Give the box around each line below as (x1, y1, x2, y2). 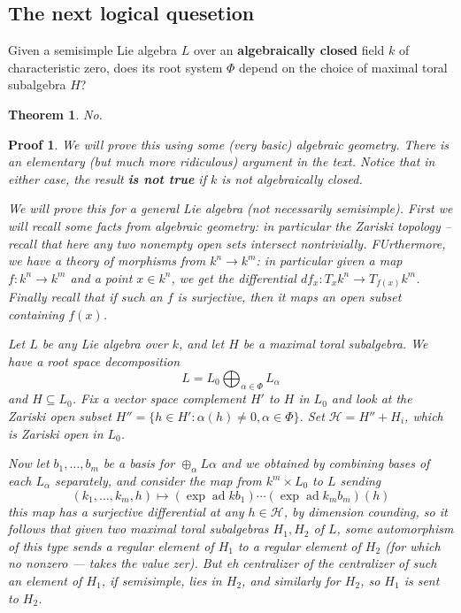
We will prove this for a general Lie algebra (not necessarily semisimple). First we (8, 199, 453, 218)
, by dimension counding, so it (283, 502, 448, 520)
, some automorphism (336, 519, 454, 538)
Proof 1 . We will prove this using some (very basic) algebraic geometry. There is (8, 134, 449, 153)
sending (340, 471, 381, 489)
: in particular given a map (256, 251, 403, 270)
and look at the (331, 389, 412, 408)
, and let (178, 334, 225, 353)
